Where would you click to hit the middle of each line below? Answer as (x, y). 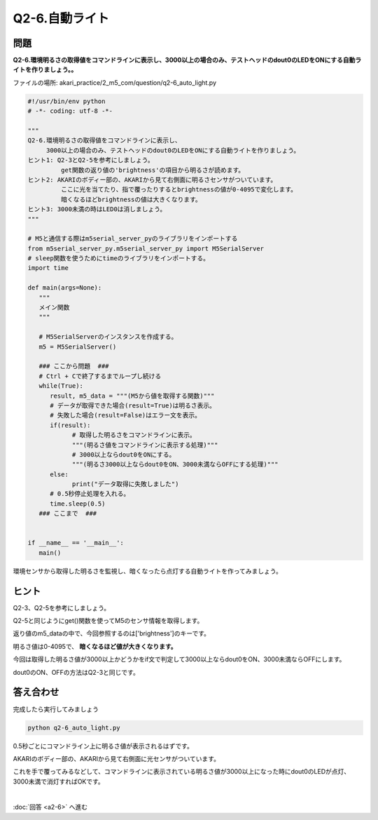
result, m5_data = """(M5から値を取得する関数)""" (132, 396)
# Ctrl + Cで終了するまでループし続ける (100, 376)
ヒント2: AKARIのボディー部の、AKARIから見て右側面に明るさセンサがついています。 (152, 180)
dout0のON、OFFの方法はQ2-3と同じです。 (76, 672)
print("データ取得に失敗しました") (125, 484)
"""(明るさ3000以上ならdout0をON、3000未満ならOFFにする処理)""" (175, 464)
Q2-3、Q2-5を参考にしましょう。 (62, 607)
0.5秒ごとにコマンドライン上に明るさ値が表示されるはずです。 (103, 746)
